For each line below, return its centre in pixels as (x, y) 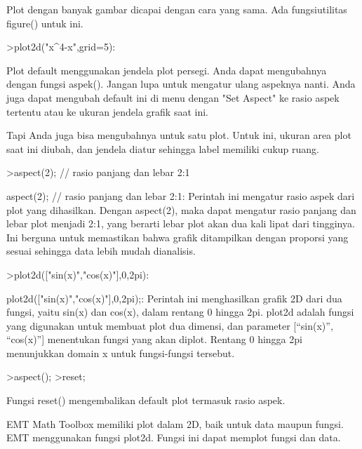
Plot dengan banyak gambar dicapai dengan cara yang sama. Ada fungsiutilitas (177, 9)
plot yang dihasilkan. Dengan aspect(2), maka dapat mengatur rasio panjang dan (181, 209)
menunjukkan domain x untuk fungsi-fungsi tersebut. (121, 353)
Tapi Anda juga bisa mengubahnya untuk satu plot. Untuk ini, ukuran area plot (179, 135)
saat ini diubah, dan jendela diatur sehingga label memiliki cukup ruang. (163, 148)
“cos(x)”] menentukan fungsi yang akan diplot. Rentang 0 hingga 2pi (154, 339)
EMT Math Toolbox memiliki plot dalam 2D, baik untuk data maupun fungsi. (175, 423)
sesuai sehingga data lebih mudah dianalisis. (101, 251)
